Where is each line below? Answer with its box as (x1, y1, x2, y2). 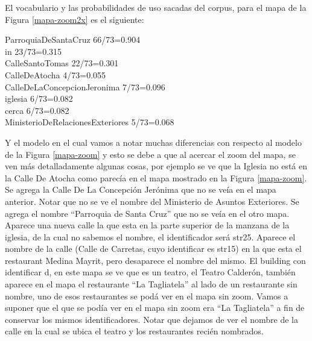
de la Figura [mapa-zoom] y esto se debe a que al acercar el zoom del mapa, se (5, 148, 296, 160)
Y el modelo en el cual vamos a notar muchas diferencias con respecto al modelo (5, 136, 302, 148)
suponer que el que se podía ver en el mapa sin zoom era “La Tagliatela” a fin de (5, 301, 305, 314)
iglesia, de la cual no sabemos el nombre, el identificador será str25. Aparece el (5, 230, 296, 243)
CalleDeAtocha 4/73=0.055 (5, 68, 106, 81)
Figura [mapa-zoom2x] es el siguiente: (5, 13, 144, 25)
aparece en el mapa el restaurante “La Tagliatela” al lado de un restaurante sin (5, 278, 298, 290)
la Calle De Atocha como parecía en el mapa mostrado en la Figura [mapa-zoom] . (5, 171, 307, 184)
